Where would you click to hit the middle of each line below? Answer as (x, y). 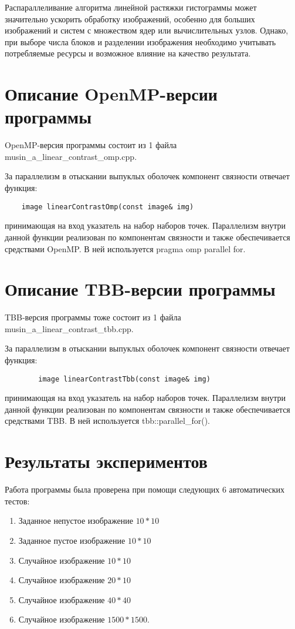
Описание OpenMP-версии (111, 94)
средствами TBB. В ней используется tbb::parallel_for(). (107, 421)
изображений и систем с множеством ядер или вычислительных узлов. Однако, (147, 30)
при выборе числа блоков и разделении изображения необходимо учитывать (140, 41)
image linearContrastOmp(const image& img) (108, 207)
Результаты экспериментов (106, 461)
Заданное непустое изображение (76, 521)
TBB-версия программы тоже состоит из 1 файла (93, 317)
